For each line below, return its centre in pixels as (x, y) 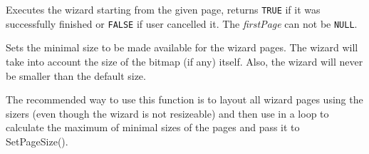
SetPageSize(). (37, 141)
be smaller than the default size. (76, 75)
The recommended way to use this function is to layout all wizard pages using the (184, 99)
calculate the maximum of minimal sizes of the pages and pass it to (153, 127)
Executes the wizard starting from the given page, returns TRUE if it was (163, 9)
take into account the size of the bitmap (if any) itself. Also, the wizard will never (184, 61)
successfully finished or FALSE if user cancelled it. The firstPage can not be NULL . (182, 23)
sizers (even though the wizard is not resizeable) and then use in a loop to (167, 113)
